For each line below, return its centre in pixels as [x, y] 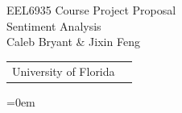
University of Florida [64, 71]
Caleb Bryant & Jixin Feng [73, 42]
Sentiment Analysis [54, 25]
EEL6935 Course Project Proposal [91, 10]
